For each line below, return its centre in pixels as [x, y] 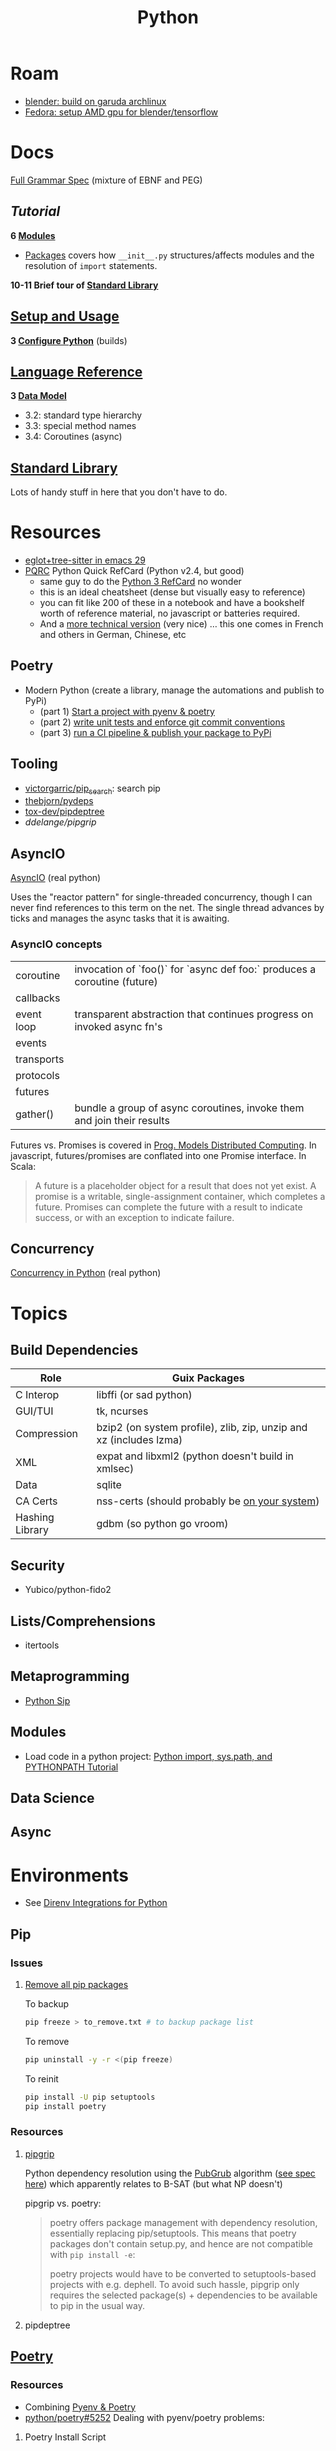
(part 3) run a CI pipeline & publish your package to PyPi [155, 732]
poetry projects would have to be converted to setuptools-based [183, 2273]
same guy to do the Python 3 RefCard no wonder [140, 582]
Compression [46, 1434]
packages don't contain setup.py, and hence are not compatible [181, 2243]
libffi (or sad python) [144, 1395]
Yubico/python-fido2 [68, 1590]
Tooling [34, 764]
